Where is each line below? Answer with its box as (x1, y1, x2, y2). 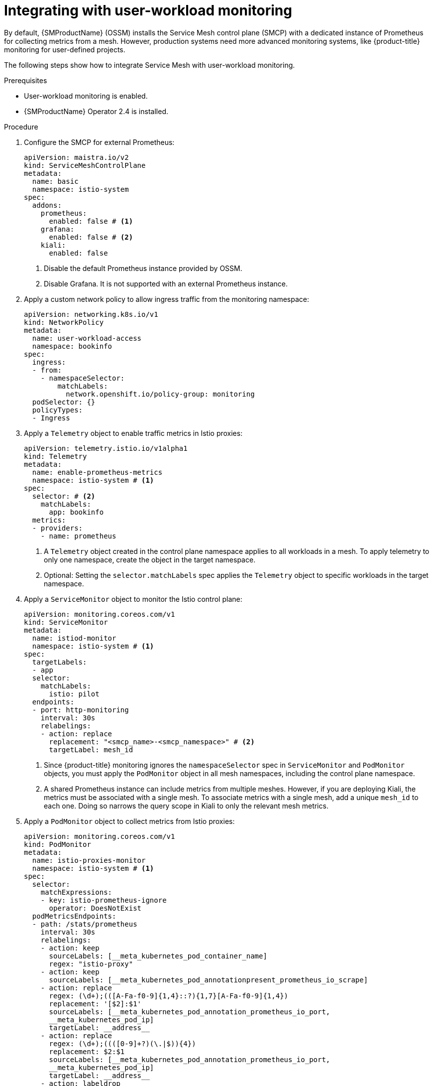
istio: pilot (49, 689, 100, 698)
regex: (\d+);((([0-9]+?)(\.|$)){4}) (49, 1039, 196, 1048)
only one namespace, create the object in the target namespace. (44, 555, 256, 564)
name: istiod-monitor (32, 634, 116, 642)
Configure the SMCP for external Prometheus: (24, 137, 175, 146)
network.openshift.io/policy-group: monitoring (66, 390, 255, 398)
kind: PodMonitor (24, 840, 91, 848)
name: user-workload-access (32, 334, 142, 342)
